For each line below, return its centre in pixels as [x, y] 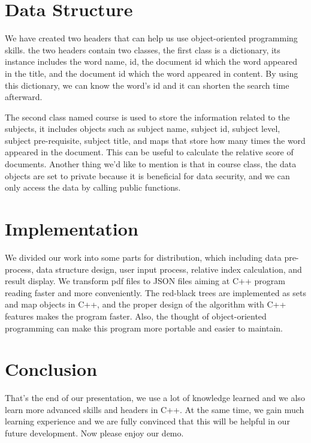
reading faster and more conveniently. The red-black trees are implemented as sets [156, 292]
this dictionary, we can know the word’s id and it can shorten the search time [147, 85]
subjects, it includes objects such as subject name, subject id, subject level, [143, 129]
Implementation [72, 229]
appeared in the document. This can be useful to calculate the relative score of [149, 152]
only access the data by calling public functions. [93, 187]
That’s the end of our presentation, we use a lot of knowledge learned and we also [155, 398]
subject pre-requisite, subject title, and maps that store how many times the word [155, 140]
